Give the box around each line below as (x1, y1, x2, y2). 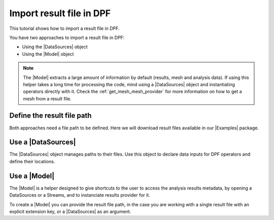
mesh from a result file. (23, 95, 72, 101)
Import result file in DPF (9, 8, 111, 19)
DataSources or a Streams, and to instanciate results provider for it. (9, 192, 151, 198)
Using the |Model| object (22, 51, 74, 57)
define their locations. (9, 158, 55, 164)
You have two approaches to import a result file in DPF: (9, 34, 125, 41)
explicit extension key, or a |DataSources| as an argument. (9, 208, 131, 214)
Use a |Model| (9, 171, 55, 180)
